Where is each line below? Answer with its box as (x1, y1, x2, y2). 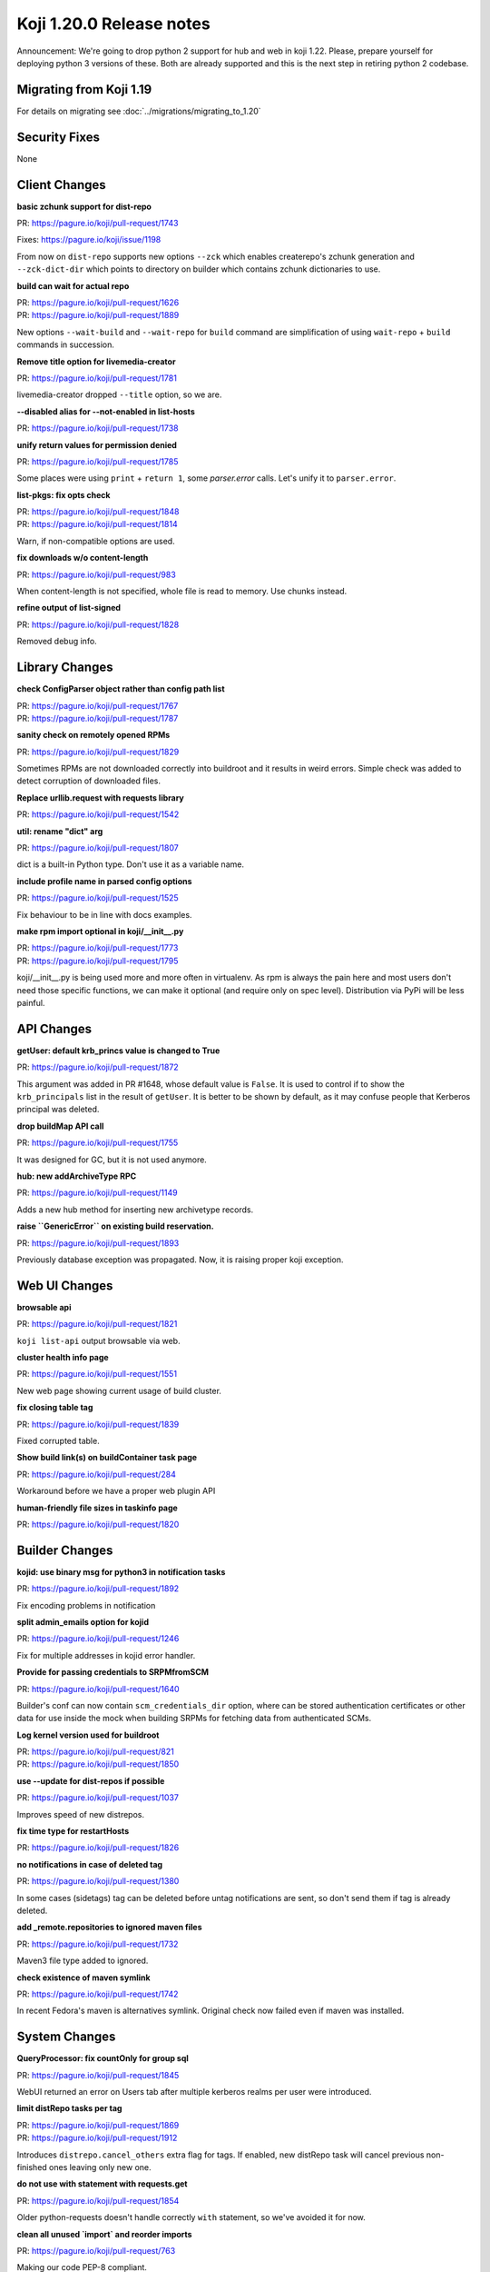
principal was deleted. (16, 1104, 100, 1115)
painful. (16, 997, 45, 1008)
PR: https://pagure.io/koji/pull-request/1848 (16, 506, 180, 517)
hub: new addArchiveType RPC (16, 1171, 137, 1181)
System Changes (16, 2029, 116, 2045)
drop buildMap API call (16, 1121, 104, 1131)
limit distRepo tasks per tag (16, 2103, 122, 2114)
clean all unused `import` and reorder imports (16, 2228, 192, 2239)
